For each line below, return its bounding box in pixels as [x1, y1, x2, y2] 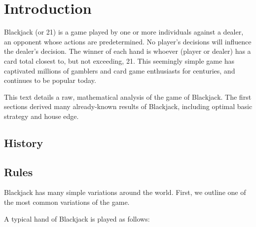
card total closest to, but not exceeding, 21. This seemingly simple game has [4, 55, 235, 66]
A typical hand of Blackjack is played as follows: [4, 213, 150, 224]
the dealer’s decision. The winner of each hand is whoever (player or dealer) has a [4, 46, 251, 56]
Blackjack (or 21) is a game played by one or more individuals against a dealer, [4, 27, 244, 37]
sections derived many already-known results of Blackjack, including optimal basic [4, 101, 253, 112]
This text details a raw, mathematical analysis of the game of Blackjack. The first [4, 91, 252, 102]
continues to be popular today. [4, 75, 96, 85]
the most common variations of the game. [4, 197, 130, 207]
